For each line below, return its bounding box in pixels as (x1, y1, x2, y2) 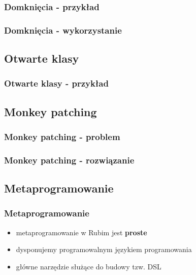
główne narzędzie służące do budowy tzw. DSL (16, 261, 161, 271)
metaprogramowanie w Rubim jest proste (16, 227, 147, 237)
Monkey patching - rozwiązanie (4, 153, 135, 166)
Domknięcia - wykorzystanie (4, 23, 122, 36)
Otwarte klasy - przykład (4, 77, 109, 90)
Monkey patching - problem (4, 130, 120, 143)
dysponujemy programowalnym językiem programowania (16, 244, 192, 255)
